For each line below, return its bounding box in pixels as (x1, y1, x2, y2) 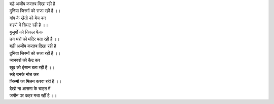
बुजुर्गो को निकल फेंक (9, 29, 43, 35)
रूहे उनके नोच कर (9, 71, 39, 77)
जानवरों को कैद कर (9, 57, 41, 63)
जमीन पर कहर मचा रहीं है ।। (9, 92, 57, 98)
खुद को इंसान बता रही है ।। (9, 64, 55, 70)
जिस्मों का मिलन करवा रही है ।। (9, 78, 62, 84)
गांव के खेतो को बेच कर (9, 15, 47, 21)
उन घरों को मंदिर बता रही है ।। (9, 36, 60, 42)
